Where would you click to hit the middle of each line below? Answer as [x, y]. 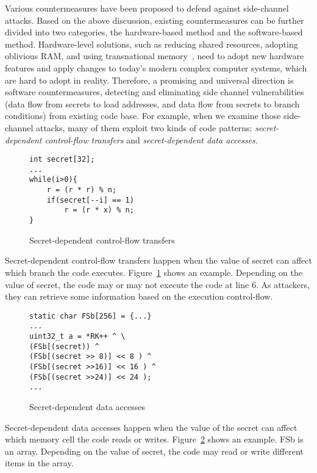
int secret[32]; [62, 160]
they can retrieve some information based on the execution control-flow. [139, 296]
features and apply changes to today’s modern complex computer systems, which [156, 67]
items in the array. [39, 463]
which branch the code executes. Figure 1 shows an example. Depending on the [154, 272]
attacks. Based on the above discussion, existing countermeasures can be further [155, 20]
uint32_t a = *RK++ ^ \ [77, 336]
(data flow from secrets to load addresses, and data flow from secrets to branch [152, 103]
